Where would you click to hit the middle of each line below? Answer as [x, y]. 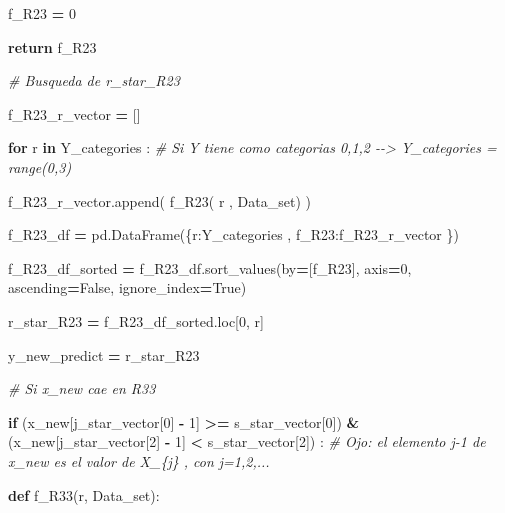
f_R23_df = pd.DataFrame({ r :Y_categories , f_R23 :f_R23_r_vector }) [233, 234]
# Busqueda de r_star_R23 [94, 80]
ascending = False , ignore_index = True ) [127, 287]
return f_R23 [52, 46]
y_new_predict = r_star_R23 [104, 354]
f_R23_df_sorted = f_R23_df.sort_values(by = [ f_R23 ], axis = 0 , [210, 267]
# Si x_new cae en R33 [82, 388]
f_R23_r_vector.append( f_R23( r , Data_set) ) [159, 200]
